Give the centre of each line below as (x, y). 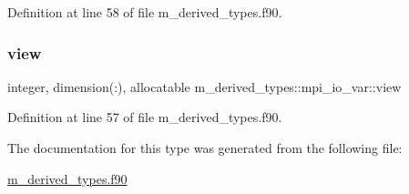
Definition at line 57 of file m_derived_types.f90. (145, 117)
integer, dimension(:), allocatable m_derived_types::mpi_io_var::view (204, 86)
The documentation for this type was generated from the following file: (205, 148)
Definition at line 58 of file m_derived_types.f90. (145, 12)
